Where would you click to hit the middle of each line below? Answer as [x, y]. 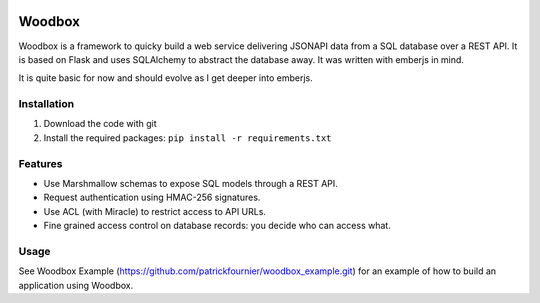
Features [40, 163]
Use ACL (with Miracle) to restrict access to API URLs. [155, 211]
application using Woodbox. [76, 285]
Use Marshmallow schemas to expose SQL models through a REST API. [191, 183]
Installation [46, 104]
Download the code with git [100, 124]
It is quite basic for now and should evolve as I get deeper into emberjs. [166, 78]
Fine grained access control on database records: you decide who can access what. [217, 226]
